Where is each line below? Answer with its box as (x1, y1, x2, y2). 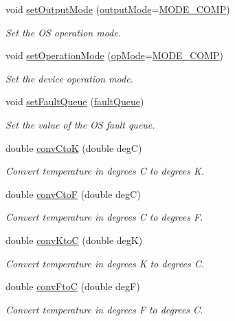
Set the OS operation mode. (5, 25, 121, 39)
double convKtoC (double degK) (5, 232, 143, 247)
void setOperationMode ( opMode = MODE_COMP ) (5, 48, 223, 63)
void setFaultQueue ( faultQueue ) (5, 94, 144, 109)
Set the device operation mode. (5, 71, 133, 85)
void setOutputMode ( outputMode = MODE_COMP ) (5, 2, 230, 16)
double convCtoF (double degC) (5, 186, 141, 201)
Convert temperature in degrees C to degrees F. (5, 210, 203, 224)
